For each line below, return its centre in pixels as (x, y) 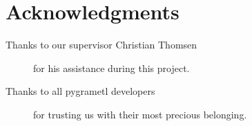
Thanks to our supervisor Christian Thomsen (101, 45)
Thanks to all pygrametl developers (80, 91)
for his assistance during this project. (112, 67)
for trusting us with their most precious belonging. (140, 114)
